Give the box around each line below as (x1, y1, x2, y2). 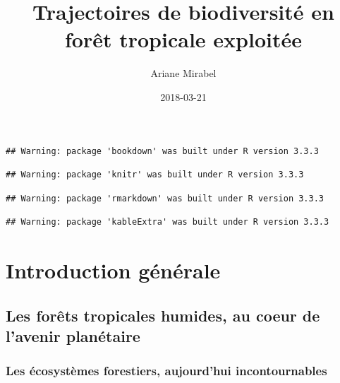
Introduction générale (6, 256, 221, 285)
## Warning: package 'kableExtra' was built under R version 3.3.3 (6, 217, 329, 228)
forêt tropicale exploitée (65, 25, 302, 54)
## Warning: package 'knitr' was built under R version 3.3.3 (6, 170, 304, 180)
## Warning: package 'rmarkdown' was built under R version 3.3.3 (6, 193, 324, 204)
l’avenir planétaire (6, 325, 140, 347)
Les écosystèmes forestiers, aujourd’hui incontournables (6, 362, 327, 379)
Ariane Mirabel (150, 66, 217, 81)
